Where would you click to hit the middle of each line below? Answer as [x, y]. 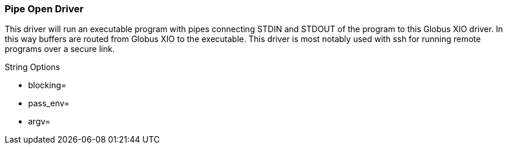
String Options [32, 67]
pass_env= [49, 103]
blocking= [47, 85]
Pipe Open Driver [44, 9]
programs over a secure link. [60, 49]
